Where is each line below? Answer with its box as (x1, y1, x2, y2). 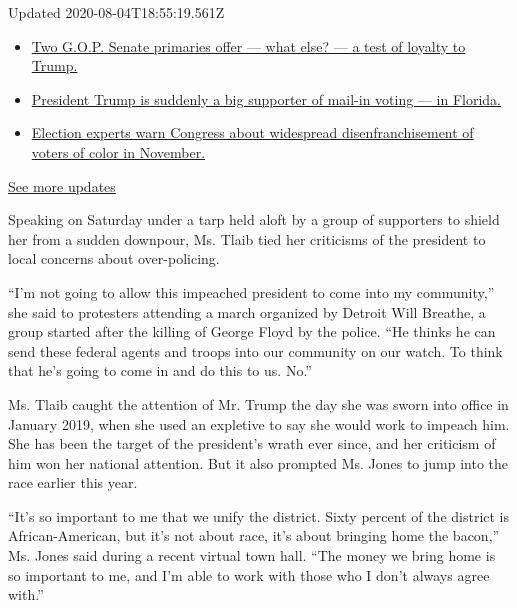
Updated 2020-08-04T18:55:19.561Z (8, 2, 225, 22)
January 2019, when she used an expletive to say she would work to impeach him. (8, 413, 510, 434)
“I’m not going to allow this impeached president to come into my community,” (8, 281, 495, 302)
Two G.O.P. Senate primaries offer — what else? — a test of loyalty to (31, 35, 466, 56)
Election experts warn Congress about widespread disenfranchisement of (31, 122, 474, 143)
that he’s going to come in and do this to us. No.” (8, 360, 312, 381)
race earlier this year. (8, 472, 138, 493)
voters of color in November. (31, 141, 206, 162)
